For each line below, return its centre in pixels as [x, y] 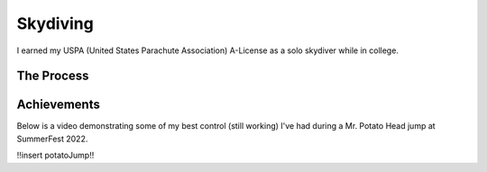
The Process [53, 76]
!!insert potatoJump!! [55, 155]
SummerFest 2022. [52, 139]
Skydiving [55, 23]
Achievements [59, 105]
